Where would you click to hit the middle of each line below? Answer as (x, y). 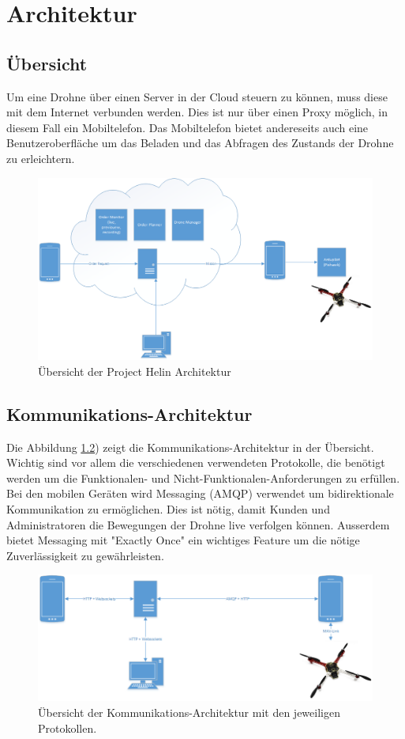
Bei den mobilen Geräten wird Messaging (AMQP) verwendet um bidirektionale (200, 493)
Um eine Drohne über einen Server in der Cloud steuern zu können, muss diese (197, 96)
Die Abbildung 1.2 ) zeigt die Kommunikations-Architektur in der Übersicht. (190, 447)
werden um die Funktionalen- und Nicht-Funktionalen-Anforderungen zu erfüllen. (203, 478)
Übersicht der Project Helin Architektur (135, 371)
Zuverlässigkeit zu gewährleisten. (85, 555)
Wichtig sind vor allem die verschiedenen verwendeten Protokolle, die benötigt (196, 462)
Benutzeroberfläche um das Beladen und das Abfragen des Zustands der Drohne (200, 143)
